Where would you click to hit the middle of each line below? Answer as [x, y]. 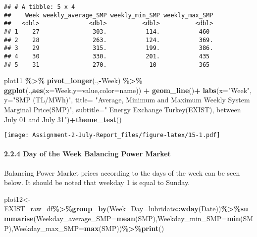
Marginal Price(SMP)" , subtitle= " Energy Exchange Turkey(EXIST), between [123, 110]
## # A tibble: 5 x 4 [40, 7]
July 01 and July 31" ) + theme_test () [63, 119]
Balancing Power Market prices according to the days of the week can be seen [122, 172]
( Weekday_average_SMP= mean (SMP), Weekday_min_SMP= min [137, 218]
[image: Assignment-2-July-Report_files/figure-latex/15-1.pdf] [112, 135]
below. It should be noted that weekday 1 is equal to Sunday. [97, 182]
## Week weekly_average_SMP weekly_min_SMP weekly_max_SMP [109, 15]
